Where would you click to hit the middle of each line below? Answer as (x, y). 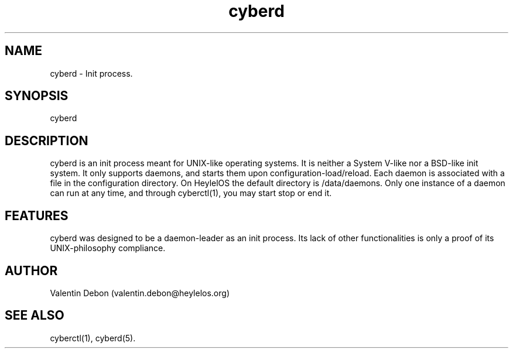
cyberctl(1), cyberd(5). (93, 338)
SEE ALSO (35, 316)
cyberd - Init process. (91, 73)
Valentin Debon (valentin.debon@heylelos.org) (140, 293)
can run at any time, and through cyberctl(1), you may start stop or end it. (191, 193)
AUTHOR (31, 270)
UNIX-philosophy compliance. (108, 248)
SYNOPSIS (37, 96)
